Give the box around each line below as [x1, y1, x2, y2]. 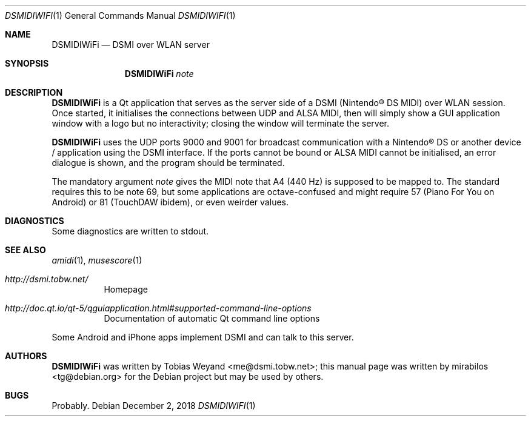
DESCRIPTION [5, 87, 63, 98]
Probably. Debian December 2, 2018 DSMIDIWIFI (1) [52, 400, 256, 411]
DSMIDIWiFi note [124, 68, 194, 79]
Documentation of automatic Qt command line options [104, 313, 320, 323]
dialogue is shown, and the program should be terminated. [52, 157, 285, 168]
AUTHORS [5, 351, 47, 361]
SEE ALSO [5, 245, 46, 255]
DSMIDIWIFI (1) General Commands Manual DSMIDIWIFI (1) [5, 10, 236, 21]
